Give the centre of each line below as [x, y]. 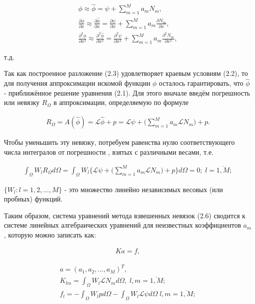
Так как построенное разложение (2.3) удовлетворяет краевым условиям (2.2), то [126, 73]
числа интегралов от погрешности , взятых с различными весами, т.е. [109, 152]
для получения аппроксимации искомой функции [77, 83]
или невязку [22, 102]
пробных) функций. [33, 199]
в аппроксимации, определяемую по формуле [121, 102]
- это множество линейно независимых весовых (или [143, 189]
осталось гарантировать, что [201, 83]
